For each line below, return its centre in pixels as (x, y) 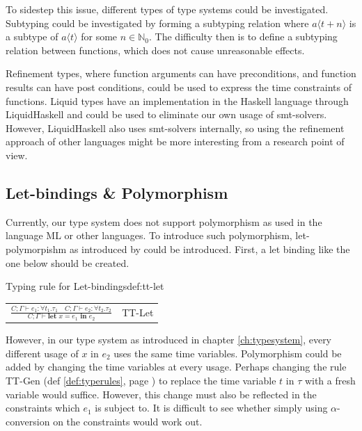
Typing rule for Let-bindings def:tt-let (85, 286)
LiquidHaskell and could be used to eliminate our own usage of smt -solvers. (166, 114)
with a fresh (330, 380)
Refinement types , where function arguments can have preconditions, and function (181, 73)
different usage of (42, 353)
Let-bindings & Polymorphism (117, 192)
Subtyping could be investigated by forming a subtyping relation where (157, 23)
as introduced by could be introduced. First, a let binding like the (210, 249)
